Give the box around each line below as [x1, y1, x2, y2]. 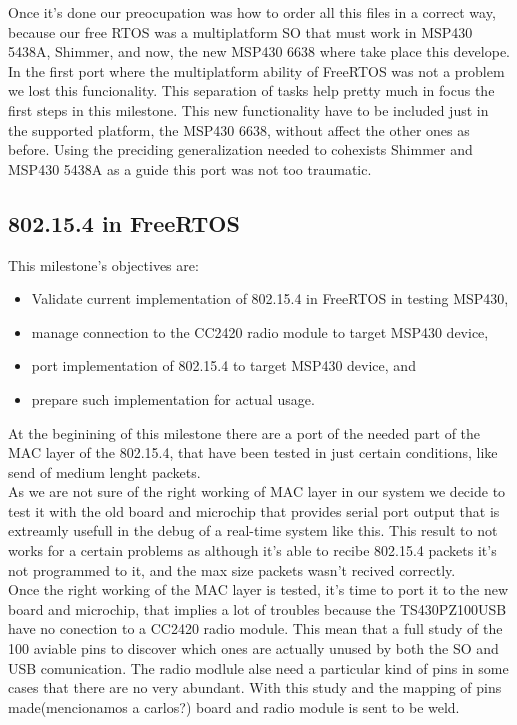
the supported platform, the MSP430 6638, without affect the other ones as [8, 119, 470, 140]
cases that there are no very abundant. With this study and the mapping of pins [8, 677, 502, 698]
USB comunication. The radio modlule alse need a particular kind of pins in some [8, 657, 509, 678]
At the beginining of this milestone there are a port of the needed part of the [8, 422, 481, 443]
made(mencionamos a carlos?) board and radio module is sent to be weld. [8, 696, 460, 717]
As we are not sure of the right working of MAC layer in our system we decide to [8, 481, 506, 502]
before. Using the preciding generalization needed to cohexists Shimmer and [8, 139, 473, 160]
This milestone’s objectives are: [8, 254, 199, 275]
